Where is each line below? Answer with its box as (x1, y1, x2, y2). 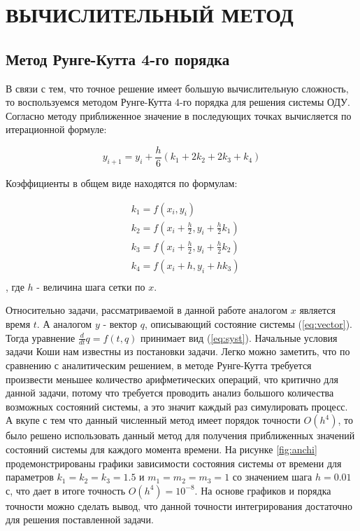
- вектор (103, 316, 138, 331)
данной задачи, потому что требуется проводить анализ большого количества (6, 385, 334, 400)
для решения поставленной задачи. (6, 512, 154, 527)
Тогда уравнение (6, 330, 75, 345)
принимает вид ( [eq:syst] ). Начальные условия (141, 330, 338, 345)
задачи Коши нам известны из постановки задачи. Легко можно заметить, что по (6, 344, 350, 359)
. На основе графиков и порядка (194, 483, 331, 497)
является (299, 303, 336, 317)
